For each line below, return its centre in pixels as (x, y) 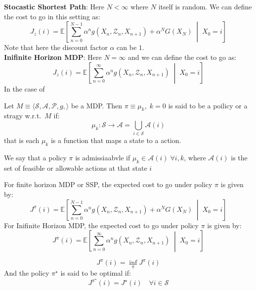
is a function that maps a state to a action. (116, 140)
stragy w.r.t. (23, 116)
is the (239, 158)
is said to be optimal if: (96, 273)
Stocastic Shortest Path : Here (54, 6)
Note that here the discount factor (56, 47)
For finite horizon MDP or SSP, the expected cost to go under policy (108, 184)
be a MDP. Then (97, 105)
